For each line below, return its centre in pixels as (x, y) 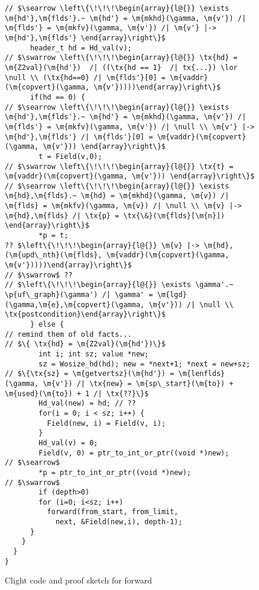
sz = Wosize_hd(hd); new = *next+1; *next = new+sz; (145, 364)
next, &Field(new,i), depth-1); (119, 522)
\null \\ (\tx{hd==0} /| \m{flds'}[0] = (85, 77)
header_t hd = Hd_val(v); (81, 48)
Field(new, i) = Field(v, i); (106, 423)
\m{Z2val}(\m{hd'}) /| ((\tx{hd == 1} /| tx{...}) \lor (121, 67)
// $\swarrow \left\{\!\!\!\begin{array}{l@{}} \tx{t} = (119, 166)
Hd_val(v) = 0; (68, 443)
